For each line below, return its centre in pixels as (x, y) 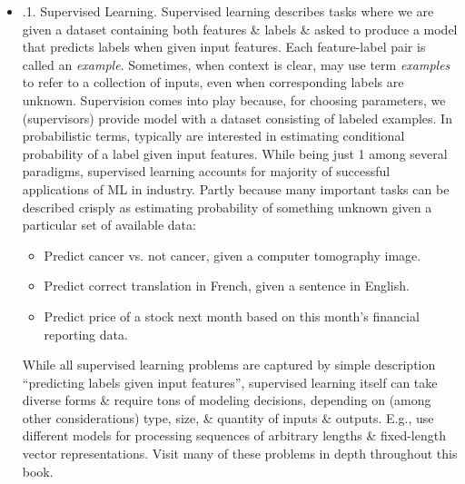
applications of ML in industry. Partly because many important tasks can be (236, 188)
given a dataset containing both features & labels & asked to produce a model (240, 29)
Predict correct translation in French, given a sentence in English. (227, 286)
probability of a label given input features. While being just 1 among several (235, 153)
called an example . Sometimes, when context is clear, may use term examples (236, 64)
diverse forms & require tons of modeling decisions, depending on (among (227, 400)
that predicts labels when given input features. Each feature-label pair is (224, 47)
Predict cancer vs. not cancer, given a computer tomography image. (232, 255)
